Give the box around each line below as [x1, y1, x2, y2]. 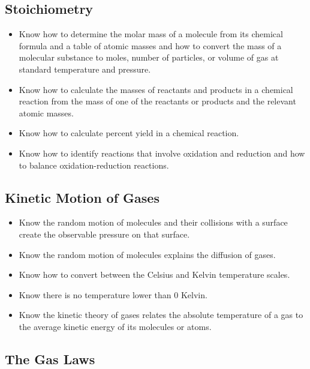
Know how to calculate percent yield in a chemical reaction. [19, 127, 239, 139]
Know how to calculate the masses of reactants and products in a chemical [19, 83, 293, 95]
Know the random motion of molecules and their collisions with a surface [19, 216, 288, 229]
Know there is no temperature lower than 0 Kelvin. [19, 288, 207, 301]
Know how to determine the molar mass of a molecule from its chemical [19, 28, 283, 40]
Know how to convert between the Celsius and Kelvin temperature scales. [19, 268, 290, 281]
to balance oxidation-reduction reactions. [19, 158, 169, 171]
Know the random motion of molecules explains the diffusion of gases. [19, 248, 276, 260]
